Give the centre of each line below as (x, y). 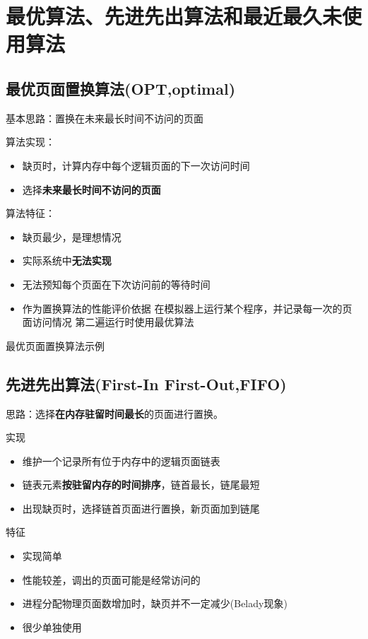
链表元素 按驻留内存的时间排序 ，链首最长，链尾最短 (141, 485)
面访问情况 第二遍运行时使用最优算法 (108, 322)
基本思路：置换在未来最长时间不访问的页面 (105, 118)
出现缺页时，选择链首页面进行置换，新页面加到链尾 (141, 508)
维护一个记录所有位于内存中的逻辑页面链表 (121, 461)
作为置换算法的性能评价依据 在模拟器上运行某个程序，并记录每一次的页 (187, 308)
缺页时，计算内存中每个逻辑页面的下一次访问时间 (136, 165)
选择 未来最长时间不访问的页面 (91, 189)
